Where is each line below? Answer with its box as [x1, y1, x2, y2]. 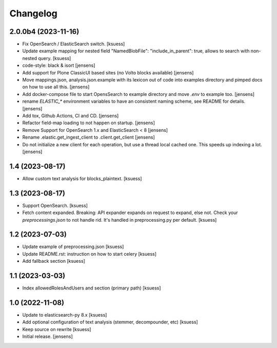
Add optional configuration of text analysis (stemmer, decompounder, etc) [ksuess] [22, 319, 199, 325]
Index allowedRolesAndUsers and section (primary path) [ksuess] [22, 285, 161, 291]
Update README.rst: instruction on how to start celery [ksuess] [22, 250, 156, 257]
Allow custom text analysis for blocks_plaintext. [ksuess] [22, 175, 142, 182]
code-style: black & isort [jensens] [22, 62, 95, 69]
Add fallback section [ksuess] [22, 258, 86, 264]
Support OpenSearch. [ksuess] [22, 202, 88, 208]
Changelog [9, 8, 57, 19]
